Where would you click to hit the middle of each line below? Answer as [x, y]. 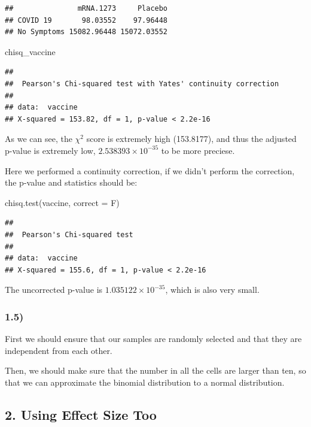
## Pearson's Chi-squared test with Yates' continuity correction [142, 84]
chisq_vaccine [30, 51]
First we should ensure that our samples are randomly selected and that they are [153, 339]
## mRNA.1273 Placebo [86, 8]
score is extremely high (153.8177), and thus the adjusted [191, 139]
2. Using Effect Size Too [81, 414]
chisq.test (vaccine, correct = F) [62, 202]
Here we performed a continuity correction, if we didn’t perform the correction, [150, 170]
